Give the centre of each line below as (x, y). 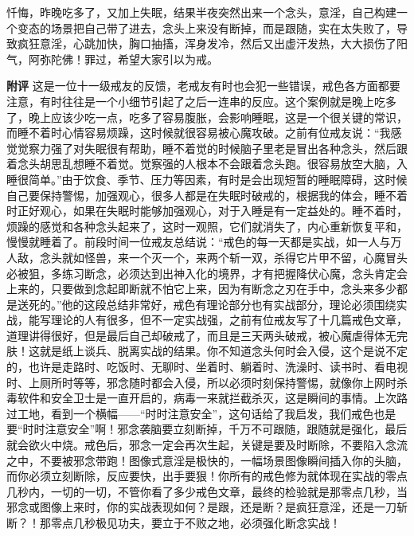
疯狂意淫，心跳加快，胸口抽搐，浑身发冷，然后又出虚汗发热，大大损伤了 (207, 43)
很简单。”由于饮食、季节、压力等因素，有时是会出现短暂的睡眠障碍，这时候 (212, 179)
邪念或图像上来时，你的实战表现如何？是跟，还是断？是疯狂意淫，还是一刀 (201, 507)
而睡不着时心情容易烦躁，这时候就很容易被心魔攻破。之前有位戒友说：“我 (199, 133)
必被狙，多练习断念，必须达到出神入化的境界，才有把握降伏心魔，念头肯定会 (207, 273)
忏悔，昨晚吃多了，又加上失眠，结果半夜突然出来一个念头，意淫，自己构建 (201, 12)
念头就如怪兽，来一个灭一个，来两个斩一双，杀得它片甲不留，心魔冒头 (223, 257)
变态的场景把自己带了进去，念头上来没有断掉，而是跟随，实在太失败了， (207, 27)
